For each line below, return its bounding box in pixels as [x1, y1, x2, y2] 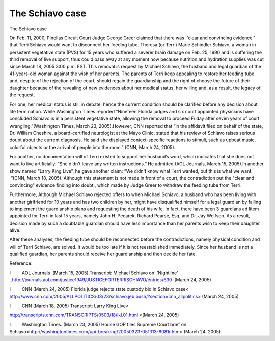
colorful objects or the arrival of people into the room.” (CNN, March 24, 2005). [9, 144, 176, 150]
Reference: [9, 260, 33, 266]
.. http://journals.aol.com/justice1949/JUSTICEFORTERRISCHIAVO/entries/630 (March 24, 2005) [9, 277, 211, 283]
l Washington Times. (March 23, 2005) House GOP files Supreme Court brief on [9, 322, 187, 328]
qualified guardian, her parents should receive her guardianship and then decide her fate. [9, 251, 197, 257]
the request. [9, 92, 35, 98]
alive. [9, 227, 21, 233]
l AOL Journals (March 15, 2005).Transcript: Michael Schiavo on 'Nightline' [9, 270, 178, 276]
